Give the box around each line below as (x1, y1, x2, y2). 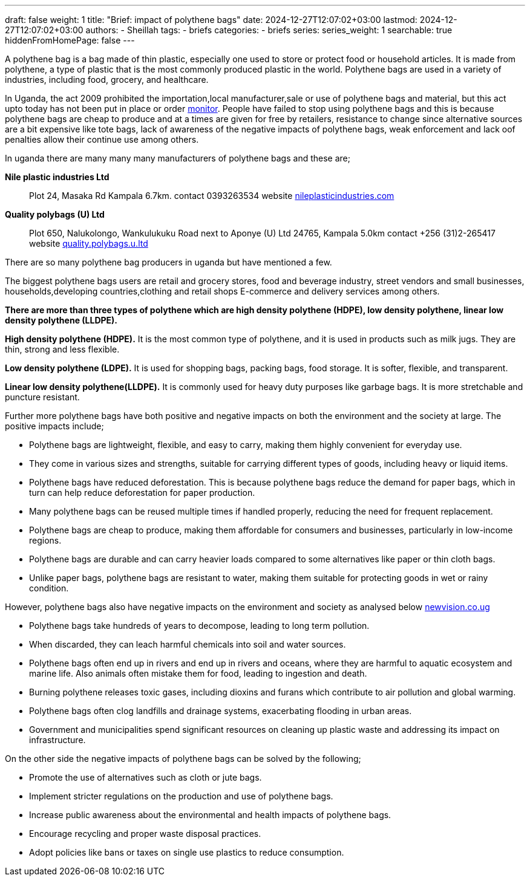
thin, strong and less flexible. (5, 344, 120, 354)
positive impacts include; (5, 421, 104, 431)
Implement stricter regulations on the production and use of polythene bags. (29, 791, 333, 801)
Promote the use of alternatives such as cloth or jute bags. (29, 772, 262, 782)
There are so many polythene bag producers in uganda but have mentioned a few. (5, 257, 332, 267)
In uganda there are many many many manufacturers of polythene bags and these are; (5, 153, 350, 163)
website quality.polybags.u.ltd (29, 238, 148, 249)
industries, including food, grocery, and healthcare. (5, 74, 209, 85)
